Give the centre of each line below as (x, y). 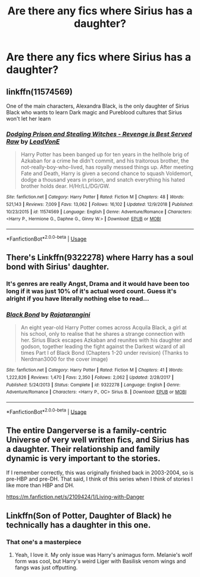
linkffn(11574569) (40, 91)
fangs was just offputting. (46, 567)
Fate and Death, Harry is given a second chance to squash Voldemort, (107, 173)
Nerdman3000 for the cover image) (64, 359)
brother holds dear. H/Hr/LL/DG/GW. (65, 186)
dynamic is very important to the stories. (83, 458)
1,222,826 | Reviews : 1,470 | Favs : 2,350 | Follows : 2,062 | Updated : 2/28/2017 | (90, 377)
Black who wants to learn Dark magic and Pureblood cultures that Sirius (94, 112)
